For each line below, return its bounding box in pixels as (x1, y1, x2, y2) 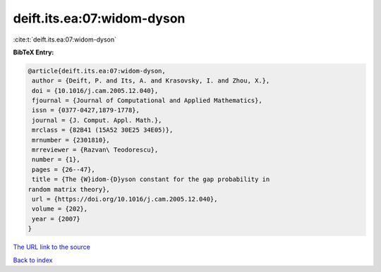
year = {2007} (32, 215, 80, 223)
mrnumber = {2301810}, (32, 136, 111, 144)
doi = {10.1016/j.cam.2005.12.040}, (32, 87, 159, 94)
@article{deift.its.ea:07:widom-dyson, (28, 67, 166, 75)
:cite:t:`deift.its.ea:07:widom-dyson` (13, 35, 116, 44)
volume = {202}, (32, 205, 88, 213)
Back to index (13, 256, 53, 264)
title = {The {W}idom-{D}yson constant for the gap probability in (32, 175, 270, 183)
